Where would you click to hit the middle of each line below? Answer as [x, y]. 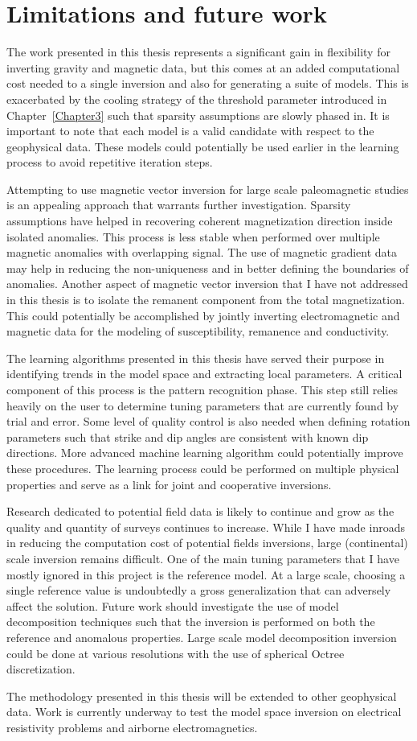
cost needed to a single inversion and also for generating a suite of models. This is [208, 83]
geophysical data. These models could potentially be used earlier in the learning [203, 146]
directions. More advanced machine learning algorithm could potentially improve [205, 453]
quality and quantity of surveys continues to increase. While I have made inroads [206, 527]
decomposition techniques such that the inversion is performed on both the [191, 622]
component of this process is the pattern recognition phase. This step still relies [202, 389]
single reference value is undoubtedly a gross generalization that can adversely [199, 590]
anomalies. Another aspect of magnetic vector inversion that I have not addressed [207, 284]
